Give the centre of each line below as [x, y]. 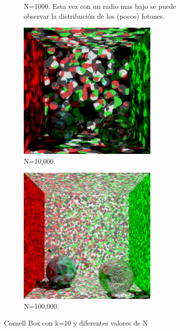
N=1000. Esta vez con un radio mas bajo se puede [100, 6]
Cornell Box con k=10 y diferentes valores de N [76, 322]
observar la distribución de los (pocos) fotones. [94, 16]
